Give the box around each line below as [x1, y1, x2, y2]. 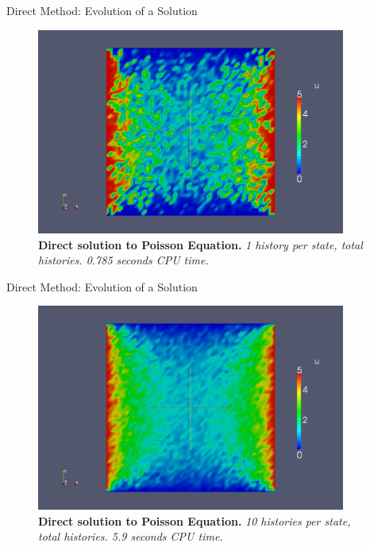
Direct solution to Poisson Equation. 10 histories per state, [38, 512, 351, 529]
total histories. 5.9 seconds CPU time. [38, 528, 223, 545]
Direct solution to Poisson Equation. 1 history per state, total [38, 236, 363, 252]
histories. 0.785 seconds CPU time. [38, 252, 209, 268]
